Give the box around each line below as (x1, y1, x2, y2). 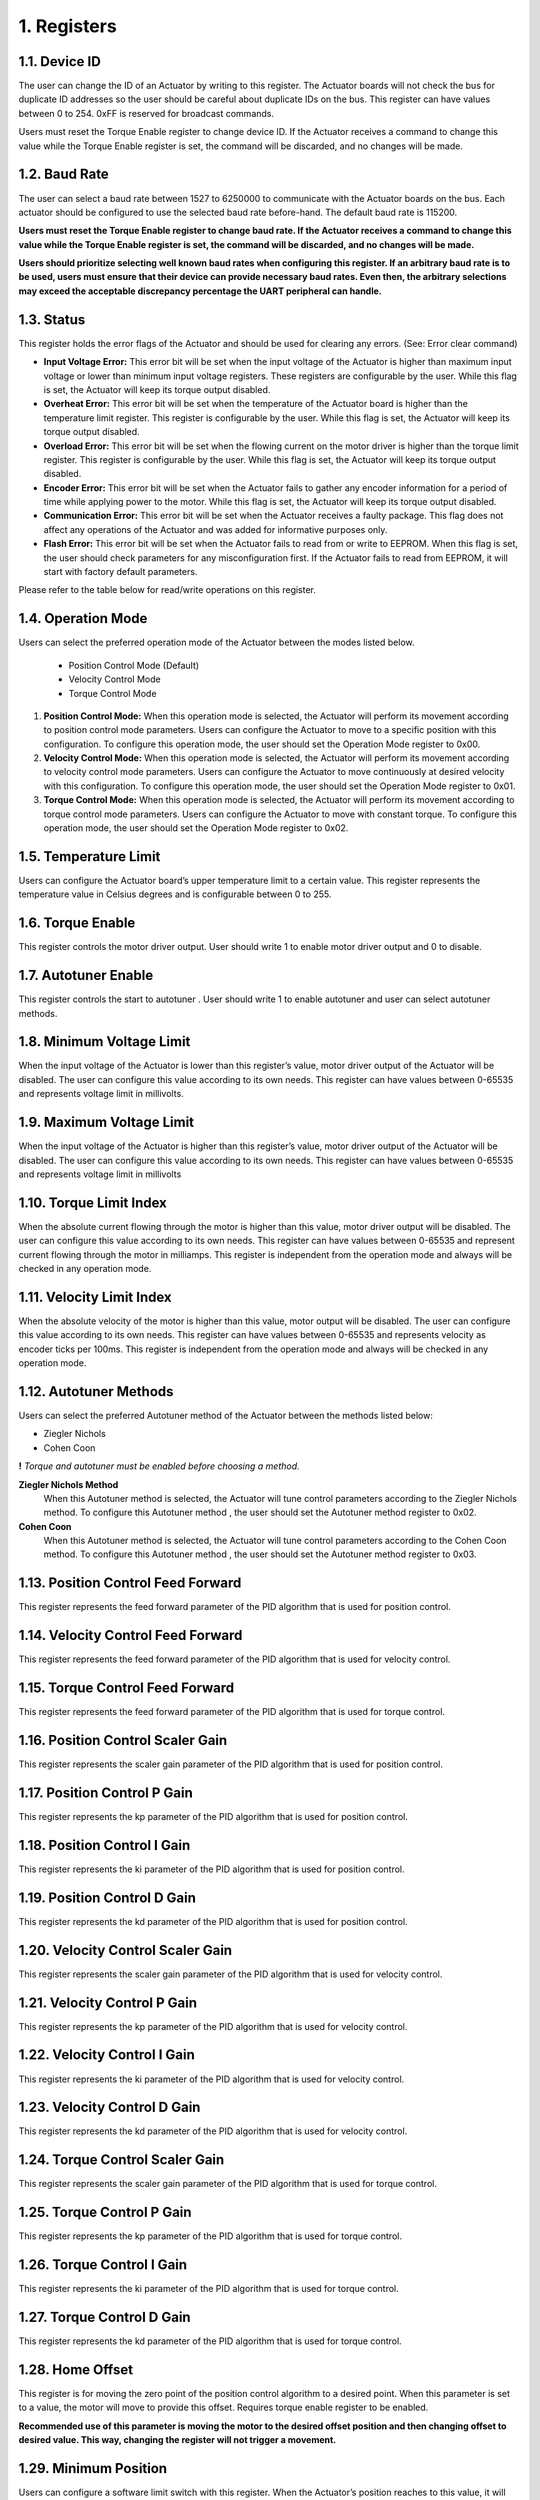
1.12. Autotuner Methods (18, 1383, 174, 1400)
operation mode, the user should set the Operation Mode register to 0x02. (43, 822, 349, 834)
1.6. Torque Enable (18, 915, 136, 932)
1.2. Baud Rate (18, 166, 109, 183)
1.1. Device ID (18, 53, 102, 70)
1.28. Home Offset (18, 2361, 134, 2378)
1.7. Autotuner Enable (18, 967, 154, 984)
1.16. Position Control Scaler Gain (18, 1732, 228, 1749)
